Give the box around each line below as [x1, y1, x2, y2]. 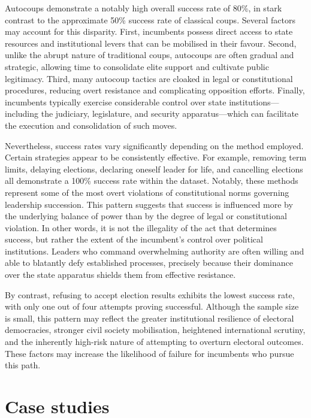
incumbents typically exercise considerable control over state [5, 95, 227, 108]
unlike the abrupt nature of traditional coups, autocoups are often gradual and [5, 49, 294, 61]
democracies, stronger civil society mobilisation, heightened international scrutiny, [5, 323, 306, 336]
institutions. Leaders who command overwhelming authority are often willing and [5, 244, 304, 257]
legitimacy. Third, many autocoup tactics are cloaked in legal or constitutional [5, 72, 293, 84]
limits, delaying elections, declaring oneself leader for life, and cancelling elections [5, 162, 303, 175]
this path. [5, 359, 41, 371]
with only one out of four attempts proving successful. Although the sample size [5, 300, 299, 313]
